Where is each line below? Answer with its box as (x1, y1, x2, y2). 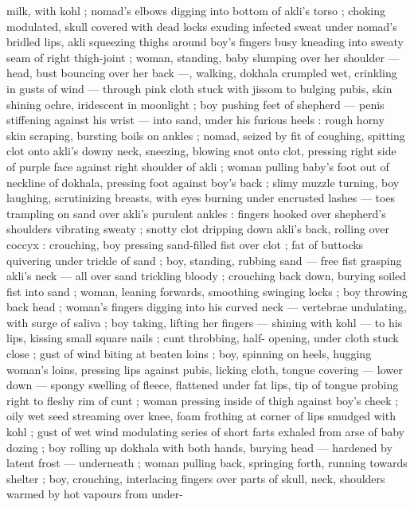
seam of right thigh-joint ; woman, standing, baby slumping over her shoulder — (6, 49, 400, 65)
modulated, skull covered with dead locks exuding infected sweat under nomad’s (6, 18, 397, 34)
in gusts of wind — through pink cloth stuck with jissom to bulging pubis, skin (6, 80, 393, 96)
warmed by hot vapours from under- (6, 486, 183, 502)
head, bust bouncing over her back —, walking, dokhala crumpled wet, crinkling (6, 64, 397, 81)
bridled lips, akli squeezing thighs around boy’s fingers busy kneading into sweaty (6, 33, 404, 50)
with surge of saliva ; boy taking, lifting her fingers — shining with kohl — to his (6, 314, 403, 330)
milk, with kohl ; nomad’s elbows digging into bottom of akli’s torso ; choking (6, 2, 385, 18)
